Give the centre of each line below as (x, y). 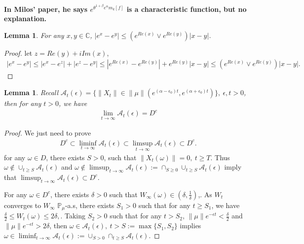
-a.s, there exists (90, 205)
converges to (23, 205)
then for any (23, 103)
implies (190, 226)
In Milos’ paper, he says (46, 9)
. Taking (73, 216)
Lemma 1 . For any (34, 35)
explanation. (25, 18)
